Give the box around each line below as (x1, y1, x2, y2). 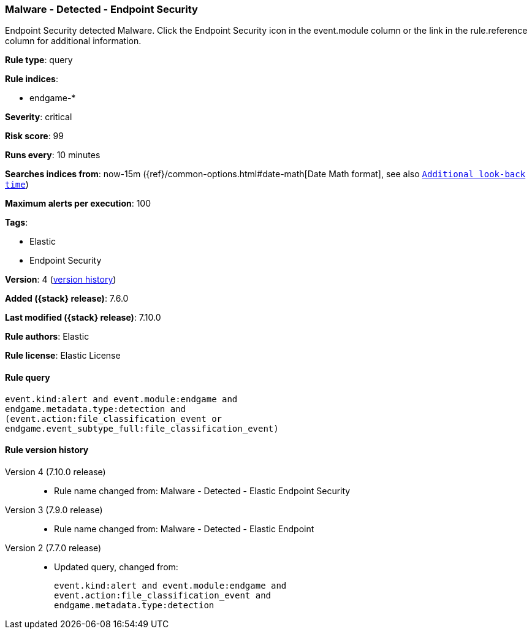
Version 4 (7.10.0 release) (5, 466, 106, 477)
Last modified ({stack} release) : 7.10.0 (5, 312, 161, 323)
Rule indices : (5, 74, 58, 85)
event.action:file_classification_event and (54, 590, 272, 600)
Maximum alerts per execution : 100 (5, 198, 151, 209)
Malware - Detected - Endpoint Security (5, 3, 198, 15)
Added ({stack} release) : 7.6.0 (5, 293, 129, 304)
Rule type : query (5, 55, 73, 66)
